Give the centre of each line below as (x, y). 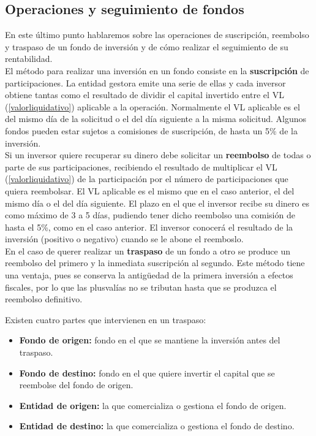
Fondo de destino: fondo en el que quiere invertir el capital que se (147, 373)
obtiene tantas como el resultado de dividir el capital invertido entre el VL (145, 95)
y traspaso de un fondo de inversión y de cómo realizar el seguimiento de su (147, 46)
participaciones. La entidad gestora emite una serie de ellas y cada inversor (145, 82)
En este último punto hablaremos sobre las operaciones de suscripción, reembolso (157, 35)
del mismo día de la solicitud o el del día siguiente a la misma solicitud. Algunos (156, 119)
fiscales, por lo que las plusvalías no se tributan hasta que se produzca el (141, 287)
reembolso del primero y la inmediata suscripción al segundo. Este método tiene (155, 263)
